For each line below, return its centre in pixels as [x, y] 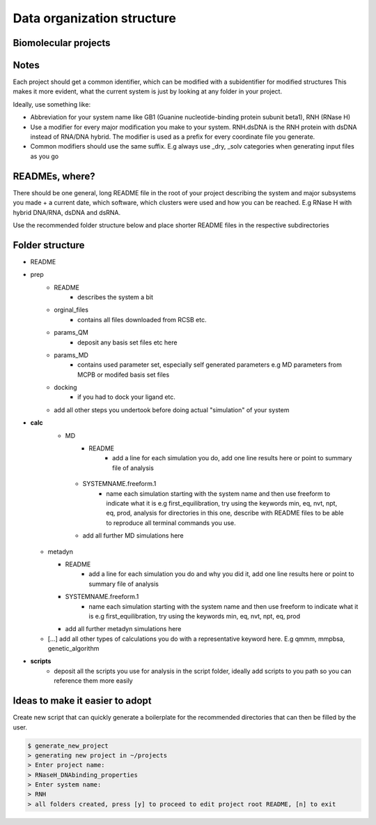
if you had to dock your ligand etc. [126, 397]
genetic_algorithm [73, 649]
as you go [45, 156]
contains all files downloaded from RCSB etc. [142, 319]
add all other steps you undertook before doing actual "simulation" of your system [172, 410]
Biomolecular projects [62, 43]
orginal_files [71, 310]
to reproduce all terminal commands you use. [171, 522]
